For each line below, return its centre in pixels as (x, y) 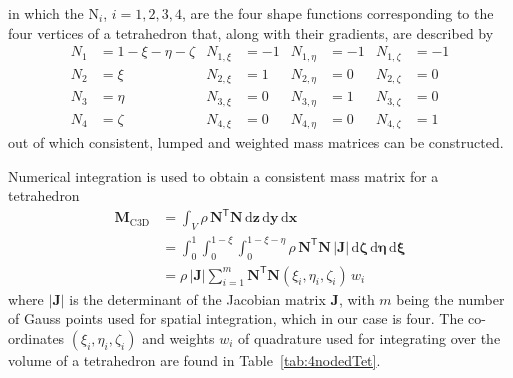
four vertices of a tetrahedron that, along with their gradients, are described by (251, 32)
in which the (46, 13)
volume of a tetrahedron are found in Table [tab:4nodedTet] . (194, 359)
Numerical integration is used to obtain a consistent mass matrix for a (223, 175)
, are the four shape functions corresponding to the (337, 13)
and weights (178, 337)
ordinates (36, 337)
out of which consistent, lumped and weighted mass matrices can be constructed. (256, 142)
